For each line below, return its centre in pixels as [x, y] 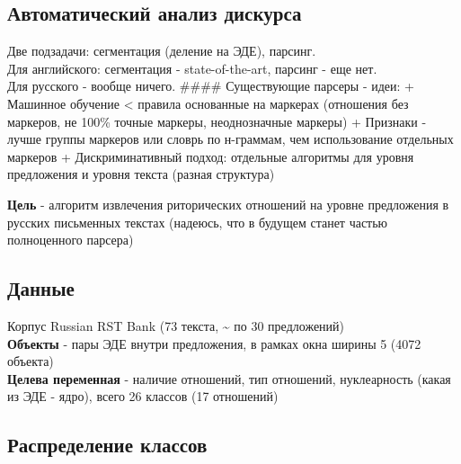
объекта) [31, 361]
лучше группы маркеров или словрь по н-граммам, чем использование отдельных [230, 139]
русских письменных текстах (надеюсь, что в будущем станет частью [198, 222]
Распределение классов [107, 445]
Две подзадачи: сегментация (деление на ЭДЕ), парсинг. [162, 51]
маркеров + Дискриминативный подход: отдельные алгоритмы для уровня [211, 156]
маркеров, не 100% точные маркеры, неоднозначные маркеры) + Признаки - [217, 121]
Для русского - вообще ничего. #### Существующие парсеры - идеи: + [211, 86]
